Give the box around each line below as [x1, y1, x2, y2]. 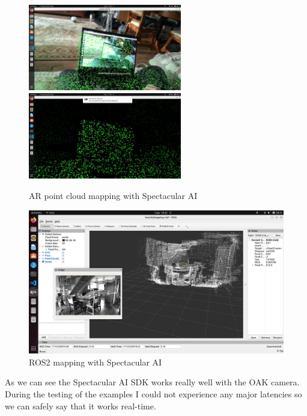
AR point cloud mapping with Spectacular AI [29, 189, 198, 202]
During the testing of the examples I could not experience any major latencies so [5, 387, 302, 400]
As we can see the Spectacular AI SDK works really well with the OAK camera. [5, 376, 300, 388]
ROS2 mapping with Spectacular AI [29, 355, 162, 368]
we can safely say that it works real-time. [5, 399, 156, 412]
